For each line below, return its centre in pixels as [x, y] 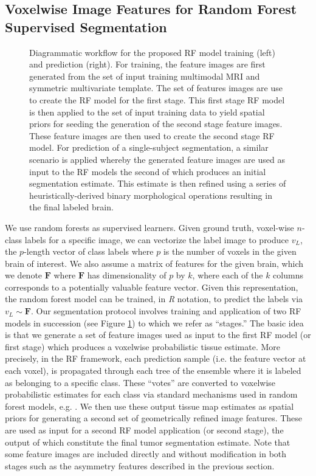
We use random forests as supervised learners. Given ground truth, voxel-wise [149, 227]
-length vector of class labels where [89, 251]
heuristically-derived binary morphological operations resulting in [151, 195]
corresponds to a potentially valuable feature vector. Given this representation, [152, 287]
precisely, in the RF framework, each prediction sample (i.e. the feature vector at [156, 358]
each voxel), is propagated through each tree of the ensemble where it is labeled [153, 371]
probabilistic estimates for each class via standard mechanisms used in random [151, 394]
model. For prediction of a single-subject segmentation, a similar [149, 147]
